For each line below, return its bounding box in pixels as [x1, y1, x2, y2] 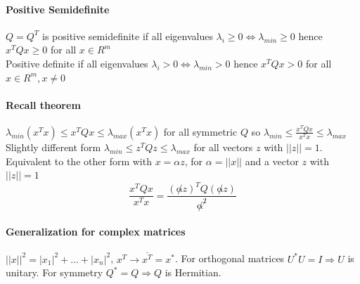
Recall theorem [6, 97, 81, 112]
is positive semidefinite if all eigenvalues [41, 28, 213, 43]
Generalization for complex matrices [6, 224, 186, 239]
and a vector [245, 153, 299, 168]
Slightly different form [6, 139, 101, 154]
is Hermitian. [165, 265, 221, 280]
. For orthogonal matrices [174, 251, 285, 266]
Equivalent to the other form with [6, 153, 152, 168]
